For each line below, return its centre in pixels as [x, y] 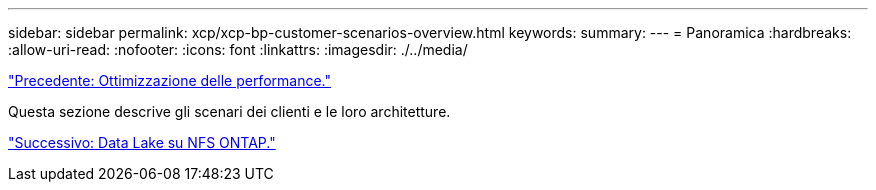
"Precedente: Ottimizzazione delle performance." [169, 80]
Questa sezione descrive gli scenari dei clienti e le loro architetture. [229, 111]
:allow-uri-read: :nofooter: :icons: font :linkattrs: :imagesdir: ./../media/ [238, 49]
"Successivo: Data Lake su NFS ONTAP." [142, 142]
